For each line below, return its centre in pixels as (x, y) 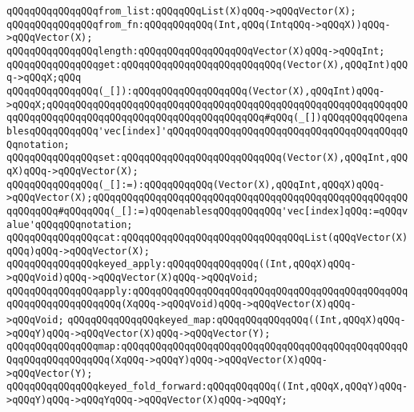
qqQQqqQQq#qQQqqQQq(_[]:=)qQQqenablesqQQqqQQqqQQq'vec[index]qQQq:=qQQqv (207, 211)
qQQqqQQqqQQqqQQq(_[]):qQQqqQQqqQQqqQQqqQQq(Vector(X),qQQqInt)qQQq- (196, 91)
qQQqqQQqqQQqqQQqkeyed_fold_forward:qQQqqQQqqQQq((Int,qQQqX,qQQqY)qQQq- (207, 387)
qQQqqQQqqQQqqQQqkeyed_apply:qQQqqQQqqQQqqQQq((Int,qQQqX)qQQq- (181, 264)
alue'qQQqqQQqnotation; (70, 224)
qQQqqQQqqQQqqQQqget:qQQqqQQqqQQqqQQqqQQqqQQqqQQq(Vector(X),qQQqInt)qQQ (207, 64)
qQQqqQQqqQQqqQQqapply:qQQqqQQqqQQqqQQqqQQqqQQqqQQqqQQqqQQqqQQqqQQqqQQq (207, 291)
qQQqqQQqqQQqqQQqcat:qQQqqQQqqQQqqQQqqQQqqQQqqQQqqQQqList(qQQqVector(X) (207, 238)
